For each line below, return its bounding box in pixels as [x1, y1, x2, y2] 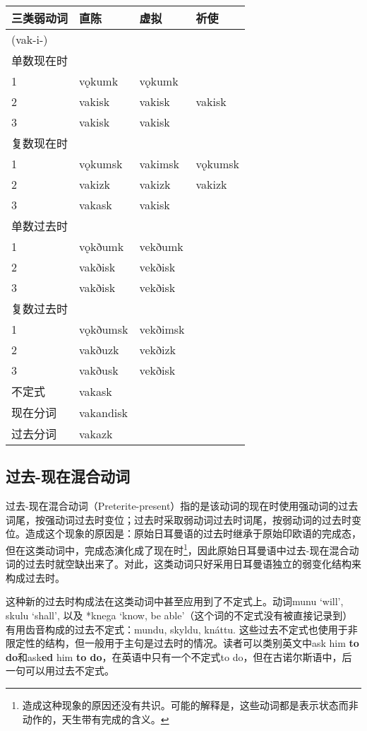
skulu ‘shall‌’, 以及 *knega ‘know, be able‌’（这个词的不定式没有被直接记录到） [6, 608, 353, 623]
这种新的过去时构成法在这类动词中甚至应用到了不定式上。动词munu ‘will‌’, [6, 594, 344, 609]
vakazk [79, 425, 113, 442]
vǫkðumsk [79, 321, 128, 337]
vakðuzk [79, 341, 119, 358]
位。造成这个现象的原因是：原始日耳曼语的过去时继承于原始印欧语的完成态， [6, 526, 361, 541]
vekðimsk [139, 321, 185, 337]
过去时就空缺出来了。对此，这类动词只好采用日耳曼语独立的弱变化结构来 [25, 556, 361, 571]
